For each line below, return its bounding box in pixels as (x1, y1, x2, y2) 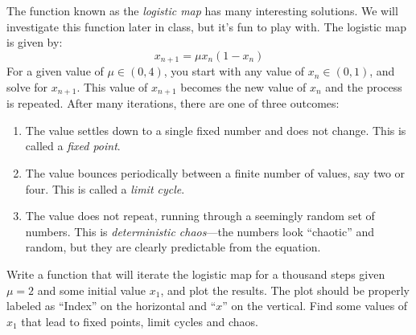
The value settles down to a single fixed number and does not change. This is (25, 121, 406, 138)
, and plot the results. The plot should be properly (160, 281, 410, 298)
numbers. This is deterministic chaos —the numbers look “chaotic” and (25, 223, 375, 239)
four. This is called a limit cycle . (25, 180, 185, 197)
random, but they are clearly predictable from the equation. (25, 239, 321, 255)
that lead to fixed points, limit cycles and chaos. (21, 313, 258, 329)
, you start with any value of (163, 63, 305, 80)
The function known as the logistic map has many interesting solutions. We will (6, 2, 398, 18)
